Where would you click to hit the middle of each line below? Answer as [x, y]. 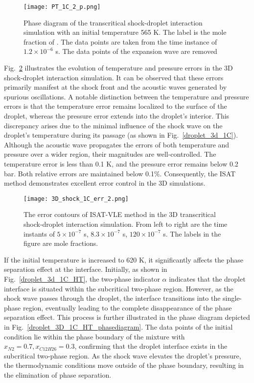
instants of [39, 233]
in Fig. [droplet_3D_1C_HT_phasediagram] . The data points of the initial [118, 326]
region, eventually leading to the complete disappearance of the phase [127, 307]
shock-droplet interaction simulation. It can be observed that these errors [114, 77]
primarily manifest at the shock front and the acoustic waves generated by [115, 87]
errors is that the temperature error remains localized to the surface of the [115, 106]
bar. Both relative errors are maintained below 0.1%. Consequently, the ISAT [120, 173]
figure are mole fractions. [61, 243]
